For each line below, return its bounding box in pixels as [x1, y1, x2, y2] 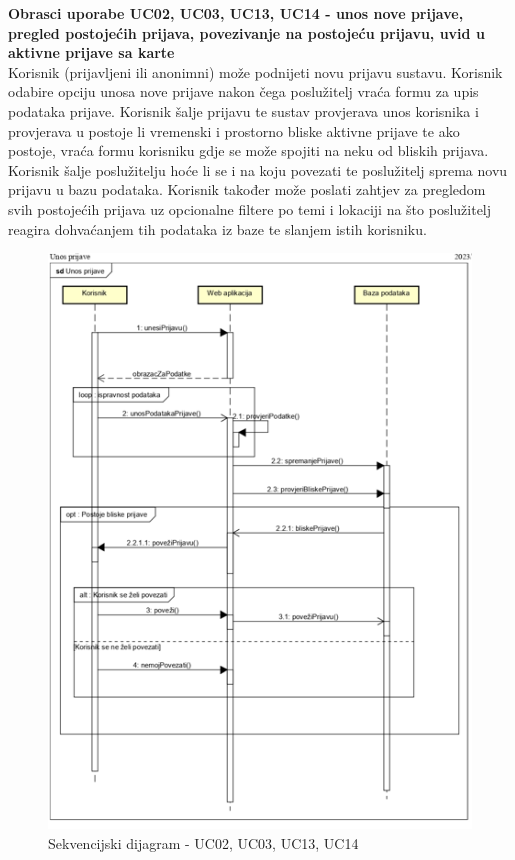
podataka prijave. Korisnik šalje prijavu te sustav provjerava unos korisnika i [8, 100, 479, 121]
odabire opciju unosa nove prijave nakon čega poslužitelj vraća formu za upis [8, 81, 479, 102]
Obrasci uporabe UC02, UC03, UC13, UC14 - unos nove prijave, [8, 3, 464, 23]
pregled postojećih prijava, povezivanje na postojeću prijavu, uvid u [8, 22, 485, 43]
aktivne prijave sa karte [8, 42, 175, 63]
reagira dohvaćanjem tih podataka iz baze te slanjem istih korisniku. [8, 218, 427, 239]
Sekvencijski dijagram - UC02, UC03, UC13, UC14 [48, 833, 359, 854]
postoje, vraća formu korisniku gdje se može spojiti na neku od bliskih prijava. [8, 140, 489, 161]
